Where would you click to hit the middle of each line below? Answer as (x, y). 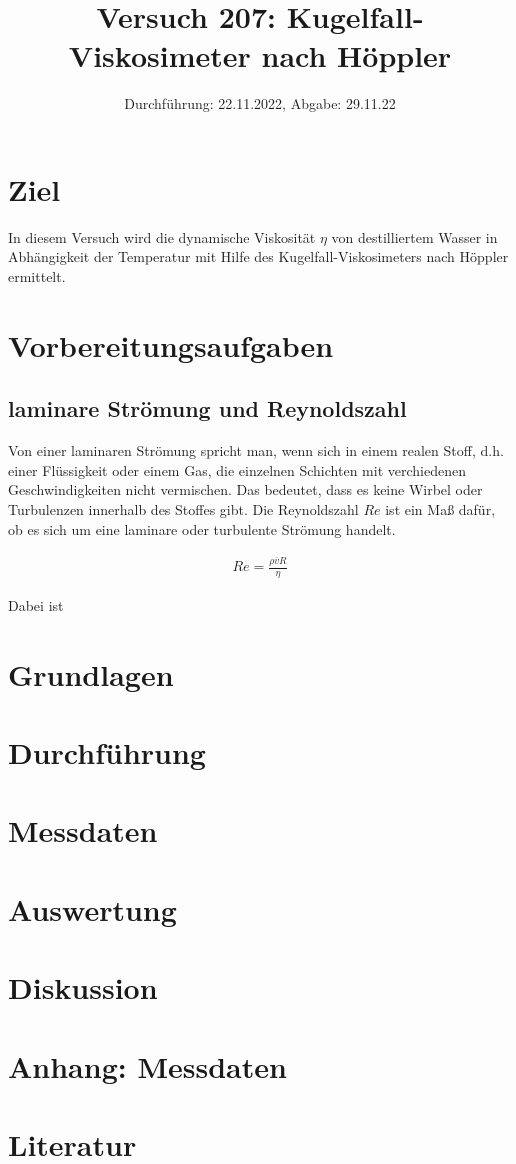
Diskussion (83, 987)
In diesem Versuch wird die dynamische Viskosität (162, 236)
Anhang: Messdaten (147, 1065)
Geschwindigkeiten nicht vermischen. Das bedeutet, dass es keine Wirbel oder (245, 489)
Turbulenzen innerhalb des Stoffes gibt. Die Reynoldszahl (183, 508)
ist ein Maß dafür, (440, 508)
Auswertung (92, 908)
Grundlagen (91, 673)
